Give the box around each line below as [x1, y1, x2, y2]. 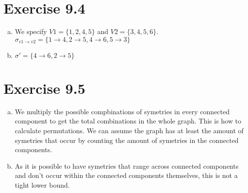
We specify [15, 26, 47, 36]
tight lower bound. [15, 180, 70, 190]
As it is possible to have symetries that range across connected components [15, 160, 239, 171]
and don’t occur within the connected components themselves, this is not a [15, 170, 238, 180]
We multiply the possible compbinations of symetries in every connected [15, 106, 230, 116]
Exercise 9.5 [3, 78, 85, 98]
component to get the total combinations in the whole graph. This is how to [15, 116, 241, 126]
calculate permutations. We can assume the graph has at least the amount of [15, 125, 244, 136]
